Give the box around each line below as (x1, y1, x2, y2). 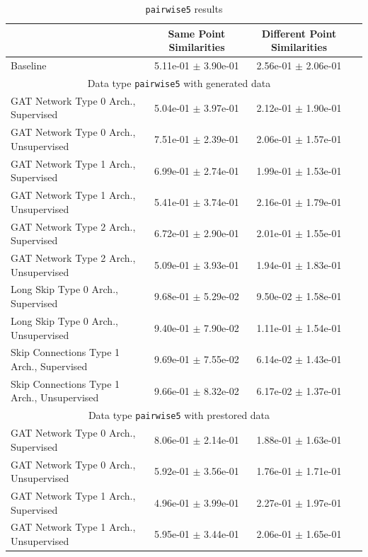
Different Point (261, 25, 337, 40)
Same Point (168, 25, 226, 40)
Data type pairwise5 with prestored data (88, 408, 270, 423)
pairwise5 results (145, 1, 223, 16)
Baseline (11, 58, 47, 73)
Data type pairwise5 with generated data (87, 75, 271, 90)
